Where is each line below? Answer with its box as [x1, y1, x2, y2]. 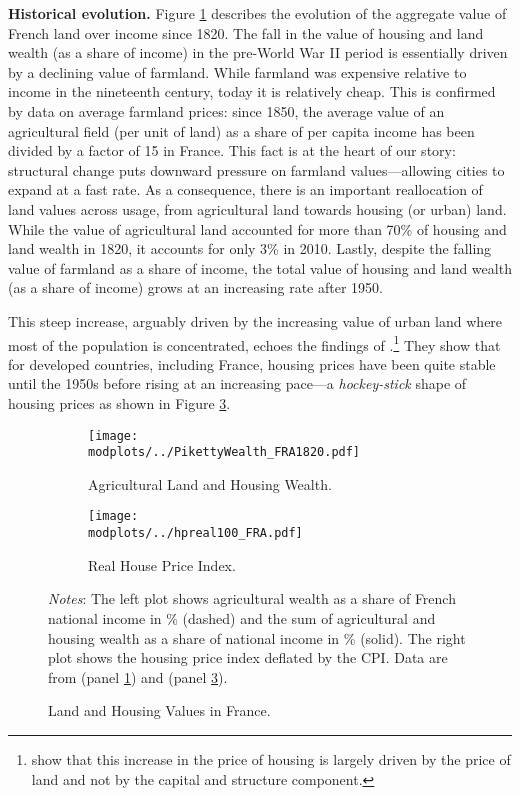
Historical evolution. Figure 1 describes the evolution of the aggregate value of [8, 3, 507, 23]
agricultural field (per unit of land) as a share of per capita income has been [8, 120, 475, 141]
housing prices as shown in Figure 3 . [8, 392, 231, 413]
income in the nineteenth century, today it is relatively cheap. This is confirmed [8, 81, 496, 102]
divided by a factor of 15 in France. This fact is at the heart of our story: [8, 140, 456, 161]
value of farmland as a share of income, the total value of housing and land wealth [8, 257, 512, 278]
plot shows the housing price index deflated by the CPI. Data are [48, 647, 448, 668]
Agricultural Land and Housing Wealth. [88, 473, 332, 494]
